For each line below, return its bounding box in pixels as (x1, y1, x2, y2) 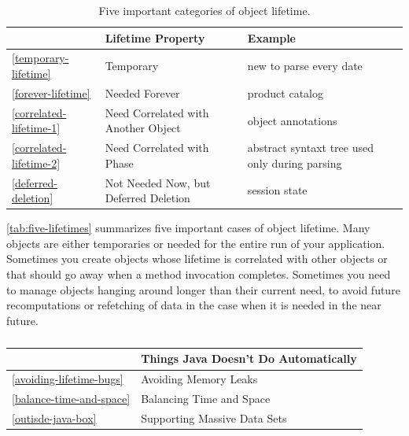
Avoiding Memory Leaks (141, 371, 258, 387)
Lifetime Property (105, 29, 205, 46)
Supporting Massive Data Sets (141, 409, 287, 426)
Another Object (105, 120, 181, 136)
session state (247, 182, 308, 198)
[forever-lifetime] (12, 84, 90, 101)
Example (247, 29, 296, 46)
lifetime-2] (12, 154, 61, 171)
